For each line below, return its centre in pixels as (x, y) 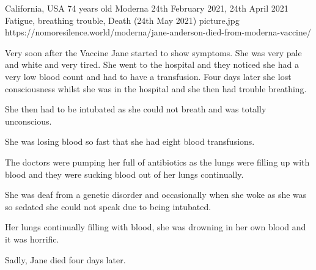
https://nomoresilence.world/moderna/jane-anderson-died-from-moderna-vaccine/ (158, 32)
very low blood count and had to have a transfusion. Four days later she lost (148, 76)
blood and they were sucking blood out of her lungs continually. (124, 174)
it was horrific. (32, 239)
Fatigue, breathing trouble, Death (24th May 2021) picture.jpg (122, 20)
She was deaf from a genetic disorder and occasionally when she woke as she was (156, 195)
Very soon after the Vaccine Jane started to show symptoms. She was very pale (153, 52)
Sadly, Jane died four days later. (65, 259)
